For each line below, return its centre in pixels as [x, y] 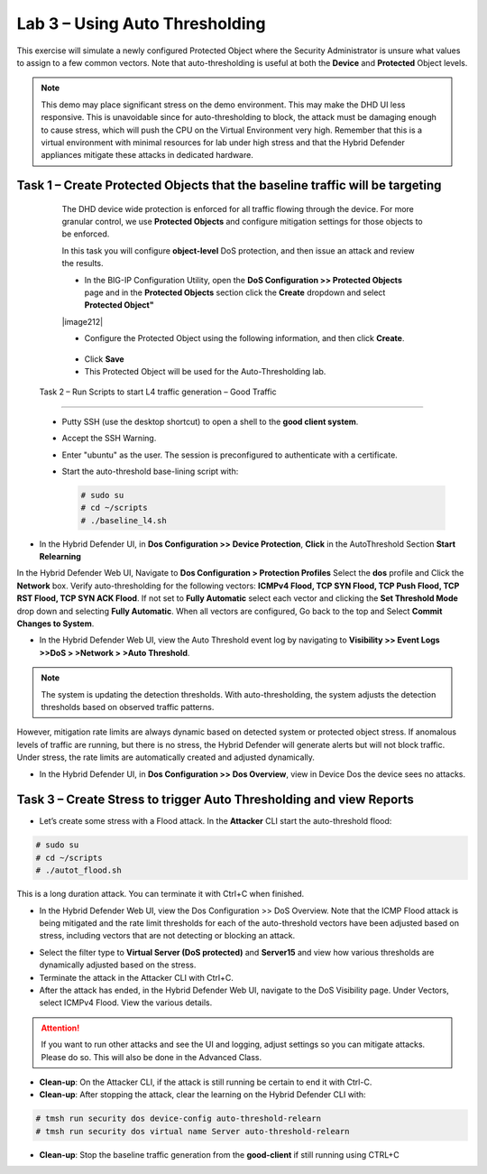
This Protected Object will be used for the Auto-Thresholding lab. [205, 371]
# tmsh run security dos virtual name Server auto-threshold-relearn [193, 1131]
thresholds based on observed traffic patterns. [128, 707]
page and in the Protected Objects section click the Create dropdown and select [235, 292]
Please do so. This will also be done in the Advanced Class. [151, 1057]
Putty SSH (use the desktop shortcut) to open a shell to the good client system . [210, 421]
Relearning [60, 557]
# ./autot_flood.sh [78, 870]
